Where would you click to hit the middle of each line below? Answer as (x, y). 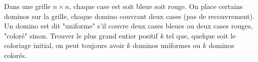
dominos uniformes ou (167, 45)
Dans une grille (27, 6)
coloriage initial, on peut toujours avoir (64, 45)
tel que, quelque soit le (201, 35)
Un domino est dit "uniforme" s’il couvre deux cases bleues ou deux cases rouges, (128, 26)
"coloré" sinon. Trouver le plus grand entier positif (81, 35)
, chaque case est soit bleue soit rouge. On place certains (156, 6)
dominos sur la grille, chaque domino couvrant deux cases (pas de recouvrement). (129, 16)
